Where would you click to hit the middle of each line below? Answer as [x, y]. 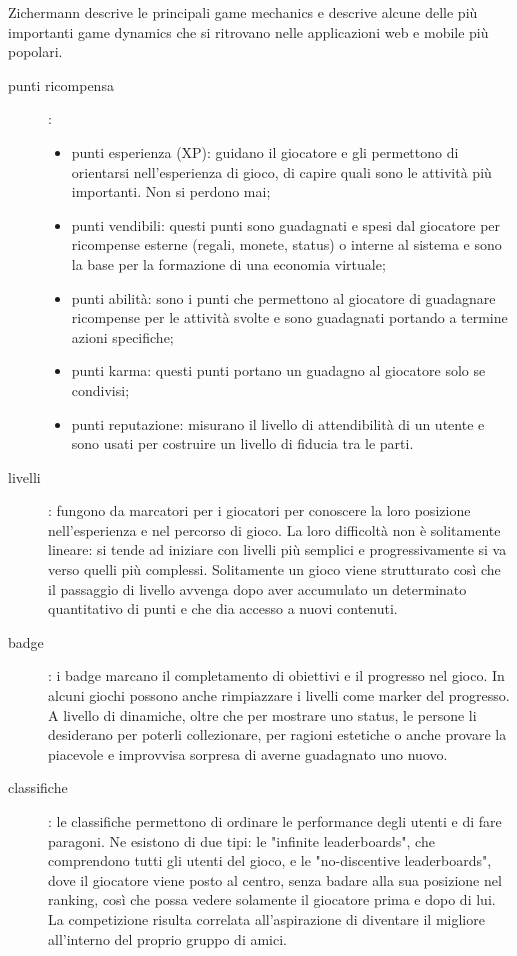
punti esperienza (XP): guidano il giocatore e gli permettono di [265, 151]
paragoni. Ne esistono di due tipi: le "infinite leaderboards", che [241, 840]
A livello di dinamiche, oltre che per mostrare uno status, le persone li [262, 714]
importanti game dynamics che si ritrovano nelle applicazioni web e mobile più [248, 31]
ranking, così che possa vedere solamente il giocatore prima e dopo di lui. [272, 899]
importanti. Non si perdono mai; [171, 191]
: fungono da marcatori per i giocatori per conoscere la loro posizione [259, 510]
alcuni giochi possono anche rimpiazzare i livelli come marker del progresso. [279, 695]
